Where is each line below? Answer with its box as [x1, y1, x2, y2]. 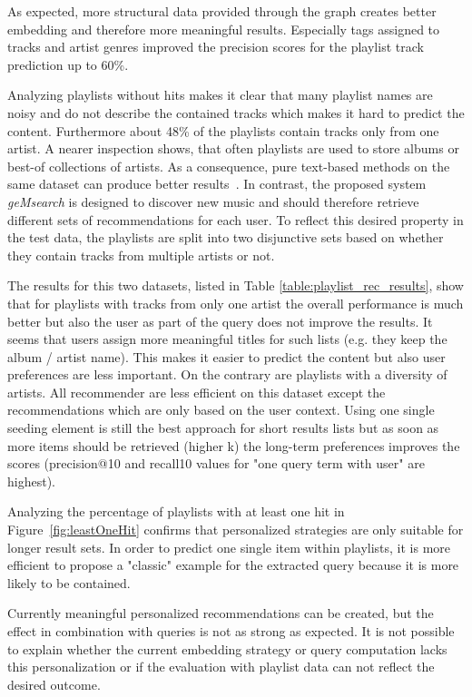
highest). [7, 471, 55, 490]
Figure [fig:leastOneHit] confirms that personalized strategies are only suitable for [7, 520, 464, 539]
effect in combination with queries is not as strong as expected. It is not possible [7, 622, 455, 640]
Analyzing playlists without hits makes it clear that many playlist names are [7, 85, 433, 104]
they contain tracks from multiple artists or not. [7, 245, 275, 264]
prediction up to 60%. [7, 54, 129, 74]
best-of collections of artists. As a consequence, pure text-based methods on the [7, 156, 450, 175]
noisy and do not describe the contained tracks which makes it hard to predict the [7, 103, 465, 122]
